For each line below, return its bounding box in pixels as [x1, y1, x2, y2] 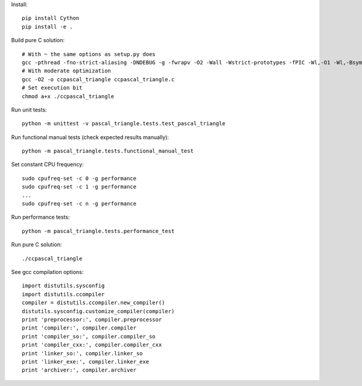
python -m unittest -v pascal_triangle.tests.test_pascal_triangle [22, 120, 226, 127]
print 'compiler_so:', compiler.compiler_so [22, 333, 156, 340]
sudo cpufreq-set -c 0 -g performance [22, 175, 137, 182]
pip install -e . [22, 23, 73, 30]
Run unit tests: [11, 106, 47, 113]
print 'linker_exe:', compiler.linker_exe [22, 358, 150, 365]
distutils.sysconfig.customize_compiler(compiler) [22, 308, 175, 314]
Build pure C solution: [11, 37, 65, 44]
